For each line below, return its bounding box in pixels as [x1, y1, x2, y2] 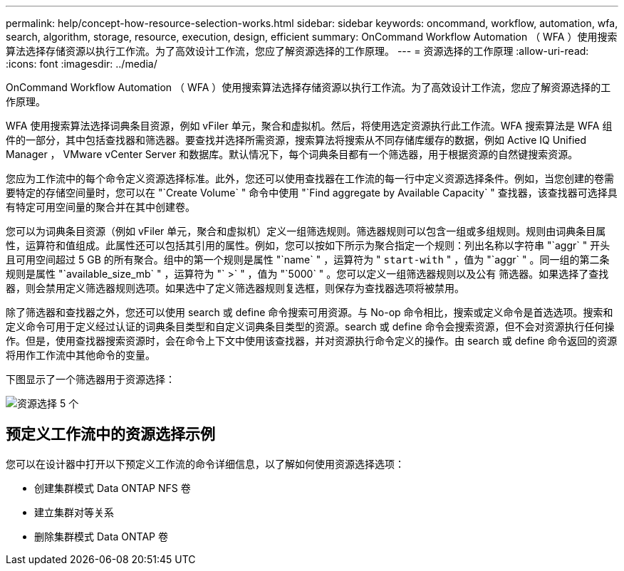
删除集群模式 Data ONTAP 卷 [34, 530, 168, 543]
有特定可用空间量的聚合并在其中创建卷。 [6, 201, 195, 213]
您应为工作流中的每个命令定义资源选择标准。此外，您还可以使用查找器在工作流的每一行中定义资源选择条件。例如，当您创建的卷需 [6, 172, 614, 184]
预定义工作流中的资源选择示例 [6, 425, 215, 444]
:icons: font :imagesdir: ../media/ [6, 58, 157, 70]
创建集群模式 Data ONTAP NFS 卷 [34, 481, 191, 494]
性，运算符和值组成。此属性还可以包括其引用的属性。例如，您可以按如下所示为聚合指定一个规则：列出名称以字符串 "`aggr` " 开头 [6, 239, 610, 251]
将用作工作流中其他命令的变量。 [6, 349, 155, 361]
